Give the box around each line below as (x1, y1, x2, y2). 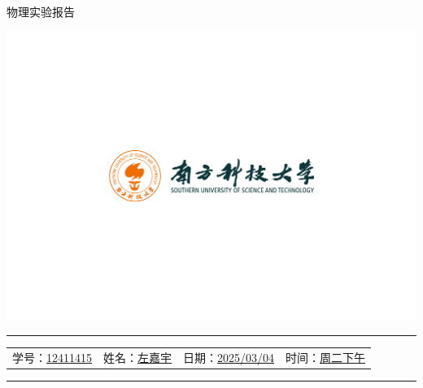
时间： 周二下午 (286, 348, 365, 365)
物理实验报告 (7, 3, 75, 19)
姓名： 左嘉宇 (103, 348, 172, 365)
